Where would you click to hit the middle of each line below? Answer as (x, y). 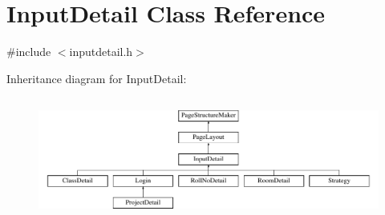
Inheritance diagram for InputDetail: (97, 78)
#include (29, 52)
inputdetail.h (101, 52)
